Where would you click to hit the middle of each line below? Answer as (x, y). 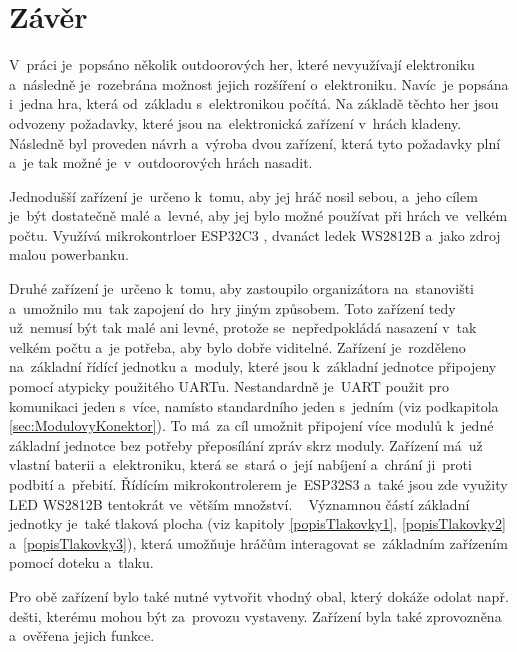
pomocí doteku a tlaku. (81, 562)
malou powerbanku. (69, 254)
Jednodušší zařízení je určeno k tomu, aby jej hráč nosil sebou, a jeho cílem (243, 195)
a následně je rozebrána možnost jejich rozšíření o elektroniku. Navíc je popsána (259, 83)
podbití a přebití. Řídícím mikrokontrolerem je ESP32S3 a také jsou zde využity (258, 484)
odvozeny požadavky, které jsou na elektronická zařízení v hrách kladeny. (235, 122)
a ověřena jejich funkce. (82, 635)
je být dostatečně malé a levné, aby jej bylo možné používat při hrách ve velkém (258, 215)
